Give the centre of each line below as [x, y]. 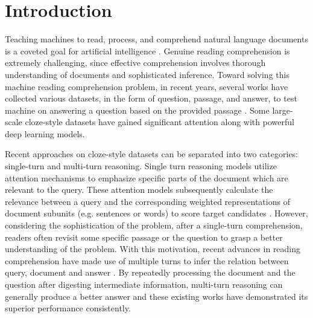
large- [283, 110]
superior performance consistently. [68, 308]
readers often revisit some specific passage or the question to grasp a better [144, 237]
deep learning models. [45, 133]
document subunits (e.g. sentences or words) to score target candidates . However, [156, 213]
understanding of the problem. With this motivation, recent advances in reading [153, 249]
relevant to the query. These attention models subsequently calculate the [139, 190]
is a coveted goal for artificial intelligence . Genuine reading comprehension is [147, 50]
